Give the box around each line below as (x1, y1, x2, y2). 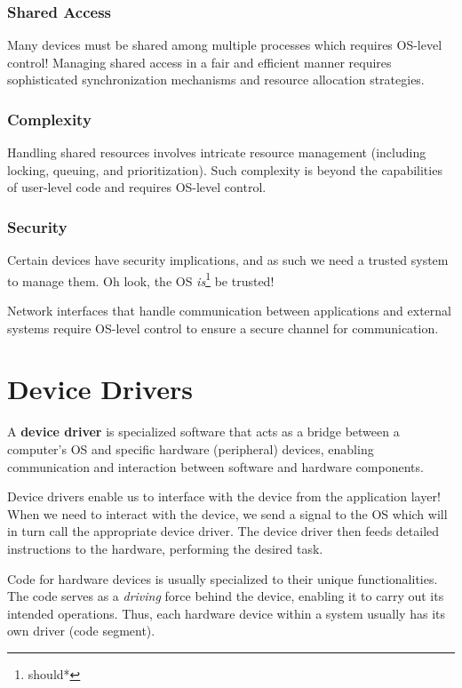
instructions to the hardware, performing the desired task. (7, 539, 323, 557)
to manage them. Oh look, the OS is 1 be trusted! (7, 268, 275, 290)
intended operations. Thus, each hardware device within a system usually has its (7, 604, 445, 622)
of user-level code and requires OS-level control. (7, 178, 267, 196)
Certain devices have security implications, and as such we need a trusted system (7, 251, 449, 269)
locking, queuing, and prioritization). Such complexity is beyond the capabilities (7, 160, 442, 179)
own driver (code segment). (7, 621, 155, 640)
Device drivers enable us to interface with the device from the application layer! (7, 487, 441, 506)
